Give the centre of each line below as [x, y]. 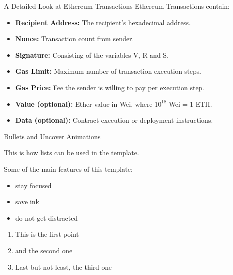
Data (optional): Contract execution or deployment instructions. [114, 120]
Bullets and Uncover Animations [52, 136]
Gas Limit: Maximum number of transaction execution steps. [108, 71]
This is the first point [47, 234]
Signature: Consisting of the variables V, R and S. [92, 55]
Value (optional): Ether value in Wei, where [84, 104]
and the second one [44, 250]
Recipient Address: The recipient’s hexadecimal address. [103, 22]
